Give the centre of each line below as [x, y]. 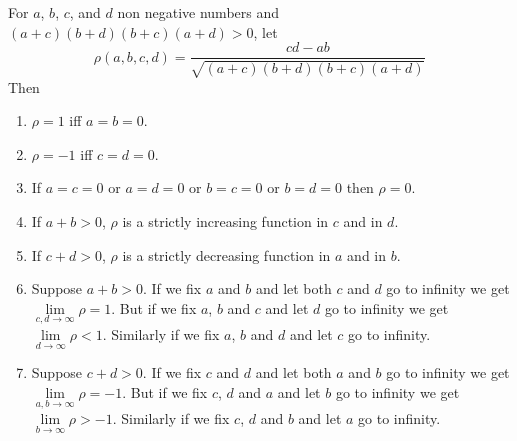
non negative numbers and [198, 12]
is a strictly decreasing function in [226, 254]
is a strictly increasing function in [225, 221]
